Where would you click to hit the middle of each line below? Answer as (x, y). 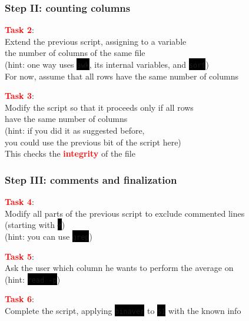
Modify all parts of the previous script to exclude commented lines (125, 213)
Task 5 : (19, 256)
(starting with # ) (35, 225)
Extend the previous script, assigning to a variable (96, 41)
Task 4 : (19, 202)
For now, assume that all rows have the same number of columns (122, 76)
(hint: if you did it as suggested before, (75, 130)
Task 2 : (19, 30)
